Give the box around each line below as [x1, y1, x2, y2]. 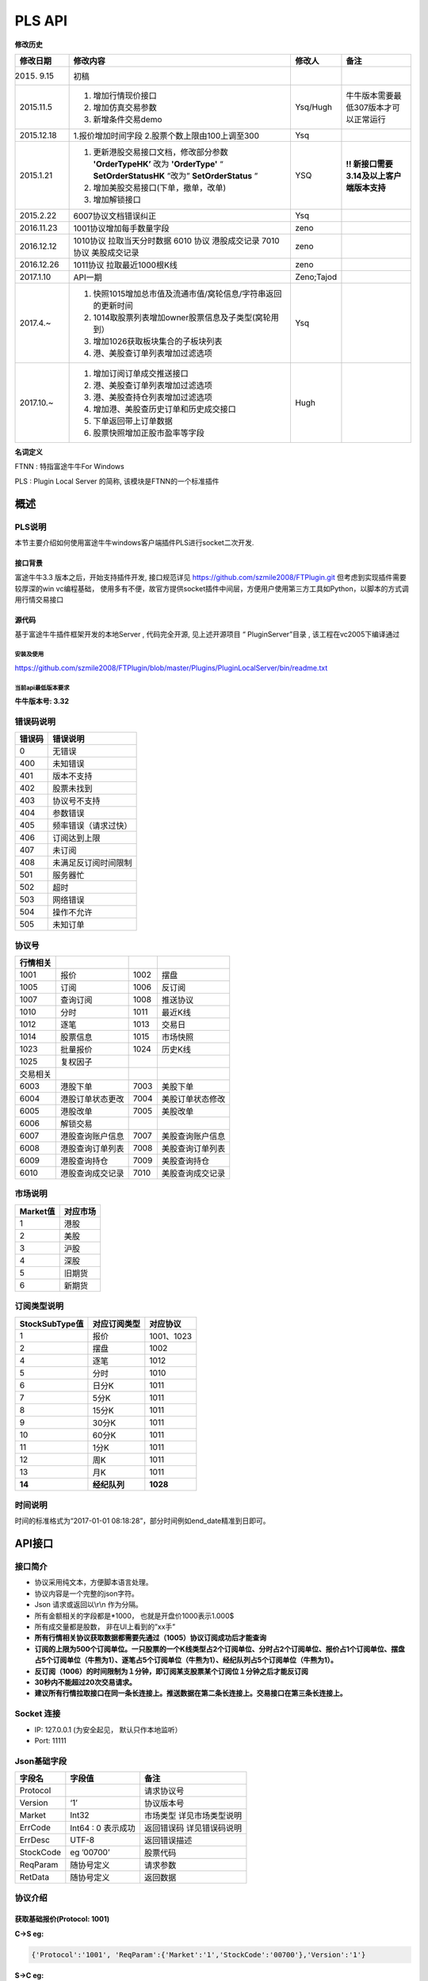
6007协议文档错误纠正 [73, 210, 157, 221]
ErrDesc [19, 1834, 51, 1845]
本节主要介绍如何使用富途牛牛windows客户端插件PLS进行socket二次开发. [14, 537, 254, 547]
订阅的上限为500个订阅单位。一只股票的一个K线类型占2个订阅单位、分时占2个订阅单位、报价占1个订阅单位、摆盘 [34, 1644, 406, 1654]
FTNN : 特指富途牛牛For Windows [14, 462, 124, 471]
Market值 [19, 1205, 55, 1216]
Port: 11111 [34, 1735, 67, 1745]
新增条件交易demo [93, 113, 162, 124]
